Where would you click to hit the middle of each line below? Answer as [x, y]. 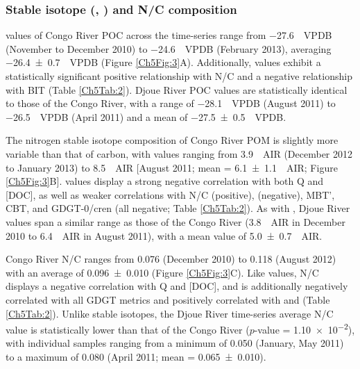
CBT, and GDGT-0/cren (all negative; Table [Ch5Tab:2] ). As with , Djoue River [178, 208]
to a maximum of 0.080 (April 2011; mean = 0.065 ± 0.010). [136, 356]
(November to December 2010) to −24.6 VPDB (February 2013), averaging [169, 48]
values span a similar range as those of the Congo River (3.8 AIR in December [175, 221]
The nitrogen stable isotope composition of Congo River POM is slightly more [172, 140]
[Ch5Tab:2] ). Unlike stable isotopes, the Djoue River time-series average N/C [170, 313]
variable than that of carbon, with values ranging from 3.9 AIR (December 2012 [179, 153]
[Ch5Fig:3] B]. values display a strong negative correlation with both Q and [165, 181]
